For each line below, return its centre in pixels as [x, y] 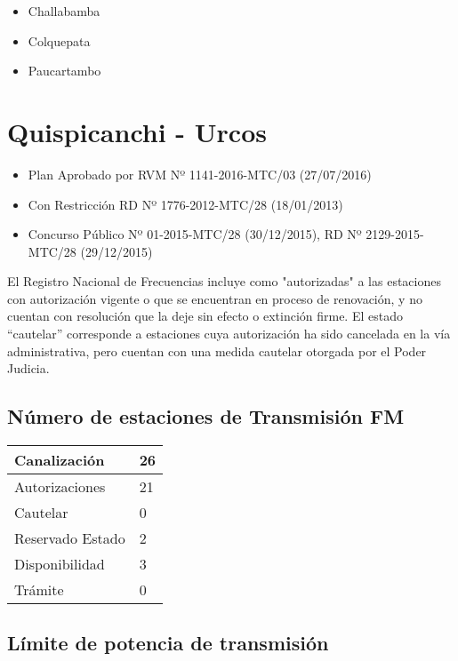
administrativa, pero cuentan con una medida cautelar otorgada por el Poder [217, 350]
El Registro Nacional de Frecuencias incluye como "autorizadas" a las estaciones [224, 281]
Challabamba [64, 11]
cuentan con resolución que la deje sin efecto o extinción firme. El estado [205, 316]
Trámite [39, 590]
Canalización [60, 460]
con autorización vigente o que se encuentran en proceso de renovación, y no [215, 298]
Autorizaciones [60, 487]
